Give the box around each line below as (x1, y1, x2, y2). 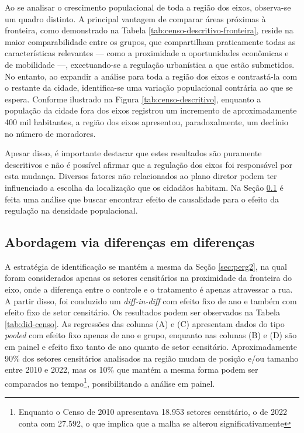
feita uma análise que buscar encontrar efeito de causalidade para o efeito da (5, 193, 279, 205)
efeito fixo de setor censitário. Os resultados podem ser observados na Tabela (5, 306, 280, 318)
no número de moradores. (5, 127, 96, 139)
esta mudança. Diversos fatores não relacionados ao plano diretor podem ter (5, 170, 277, 182)
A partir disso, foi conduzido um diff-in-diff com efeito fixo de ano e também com (5, 294, 297, 307)
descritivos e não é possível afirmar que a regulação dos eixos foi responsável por (5, 158, 292, 170)
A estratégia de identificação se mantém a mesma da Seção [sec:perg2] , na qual (5, 260, 287, 272)
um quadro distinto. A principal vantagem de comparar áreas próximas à (5, 12, 266, 25)
